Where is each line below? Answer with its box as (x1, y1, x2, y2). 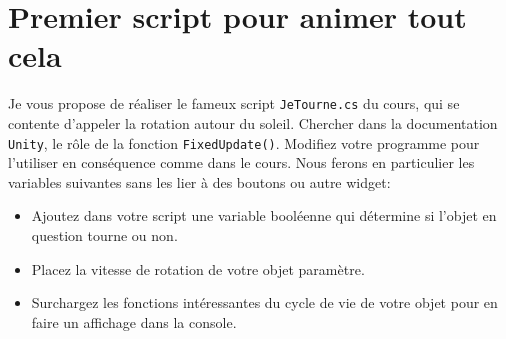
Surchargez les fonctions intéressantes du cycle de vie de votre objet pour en (31, 292, 498, 313)
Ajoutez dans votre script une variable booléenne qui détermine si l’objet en (31, 205, 497, 226)
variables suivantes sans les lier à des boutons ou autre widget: (8, 171, 391, 192)
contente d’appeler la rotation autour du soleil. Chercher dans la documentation (8, 112, 498, 133)
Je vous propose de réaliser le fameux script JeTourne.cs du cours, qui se (8, 93, 460, 114)
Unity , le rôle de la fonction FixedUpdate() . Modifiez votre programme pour (8, 132, 480, 153)
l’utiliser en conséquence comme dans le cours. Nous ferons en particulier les (8, 152, 475, 173)
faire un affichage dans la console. (31, 311, 237, 332)
